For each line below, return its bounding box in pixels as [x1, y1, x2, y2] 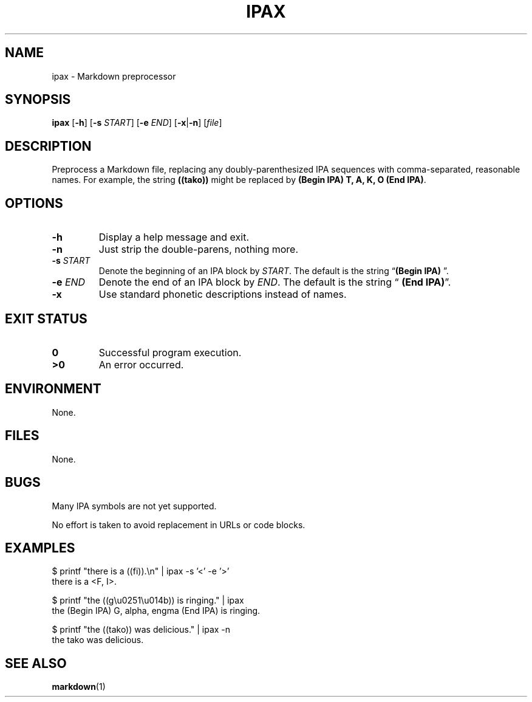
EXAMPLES [5, 540, 75, 556]
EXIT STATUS [5, 311, 87, 326]
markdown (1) [52, 681, 106, 692]
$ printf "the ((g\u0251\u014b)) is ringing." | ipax [52, 595, 244, 606]
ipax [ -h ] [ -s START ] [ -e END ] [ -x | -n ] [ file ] [52, 117, 222, 128]
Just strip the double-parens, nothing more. [98, 243, 299, 256]
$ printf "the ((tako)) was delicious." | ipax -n [52, 624, 231, 635]
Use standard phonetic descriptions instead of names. [98, 288, 347, 301]
